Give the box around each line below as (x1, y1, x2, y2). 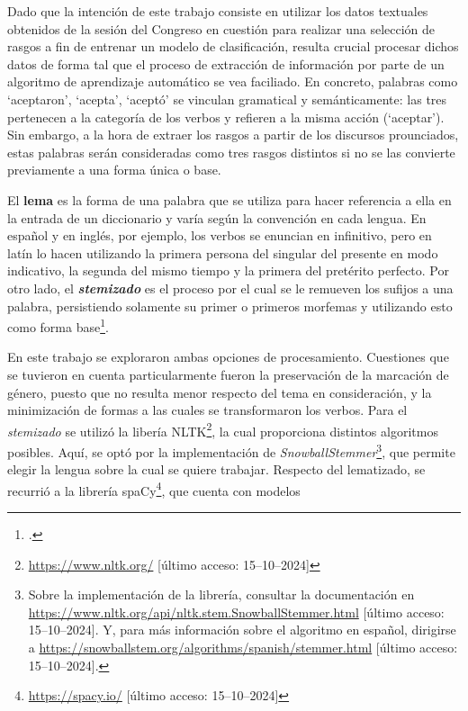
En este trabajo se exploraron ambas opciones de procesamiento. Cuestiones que (7, 347, 449, 366)
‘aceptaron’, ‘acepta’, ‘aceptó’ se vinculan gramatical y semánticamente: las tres (7, 89, 447, 108)
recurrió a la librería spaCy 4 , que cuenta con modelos (7, 478, 301, 499)
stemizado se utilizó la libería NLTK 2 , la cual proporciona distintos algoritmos (7, 418, 438, 440)
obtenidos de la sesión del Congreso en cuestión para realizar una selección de (7, 19, 436, 38)
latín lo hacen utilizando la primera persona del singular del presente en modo (7, 243, 438, 262)
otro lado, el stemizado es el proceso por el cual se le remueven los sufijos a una (7, 278, 454, 297)
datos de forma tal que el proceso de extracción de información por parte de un (7, 54, 445, 73)
